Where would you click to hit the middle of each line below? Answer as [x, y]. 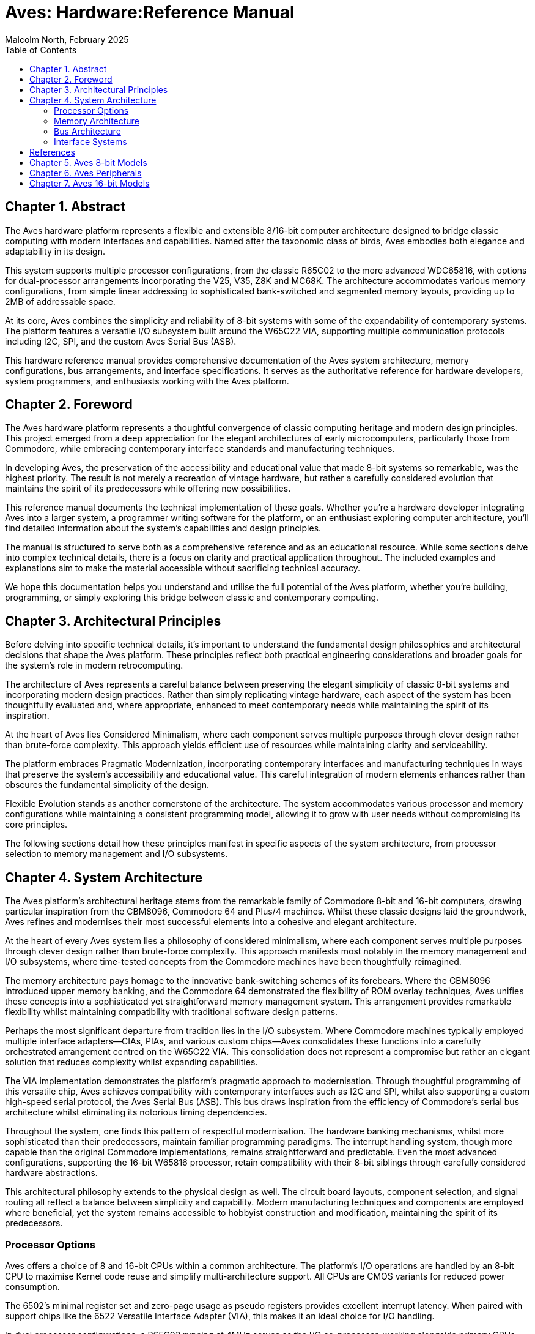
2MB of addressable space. [60, 301]
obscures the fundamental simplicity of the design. [107, 785]
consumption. [32, 1286]
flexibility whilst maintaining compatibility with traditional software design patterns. [172, 1012]
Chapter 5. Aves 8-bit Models [88, 162]
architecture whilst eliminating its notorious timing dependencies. [136, 1112]
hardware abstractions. [51, 1173]
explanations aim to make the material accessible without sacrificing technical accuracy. [183, 568]
